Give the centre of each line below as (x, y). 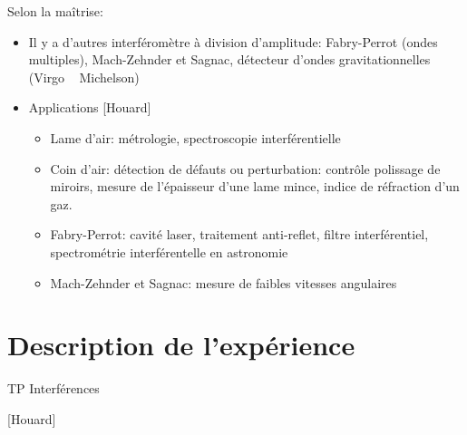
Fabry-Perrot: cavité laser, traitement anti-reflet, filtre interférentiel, (239, 234)
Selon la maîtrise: (55, 11)
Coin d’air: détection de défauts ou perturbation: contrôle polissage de (245, 168)
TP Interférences (54, 388)
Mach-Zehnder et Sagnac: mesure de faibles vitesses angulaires (224, 282)
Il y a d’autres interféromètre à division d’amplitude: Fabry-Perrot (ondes (233, 41)
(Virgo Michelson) (84, 77)
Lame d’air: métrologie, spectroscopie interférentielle (195, 137)
